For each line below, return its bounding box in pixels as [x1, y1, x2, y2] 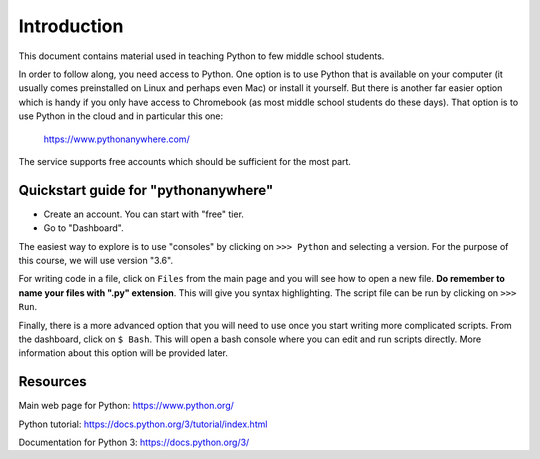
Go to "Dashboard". [43, 222, 124, 234]
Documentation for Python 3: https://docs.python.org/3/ [18, 436, 250, 448]
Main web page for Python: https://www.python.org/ [18, 400, 235, 412]
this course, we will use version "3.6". [18, 254, 174, 266]
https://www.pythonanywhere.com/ [43, 133, 190, 145]
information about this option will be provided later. [18, 347, 229, 359]
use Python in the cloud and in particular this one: [18, 110, 224, 122]
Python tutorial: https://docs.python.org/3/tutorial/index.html [18, 418, 268, 430]
